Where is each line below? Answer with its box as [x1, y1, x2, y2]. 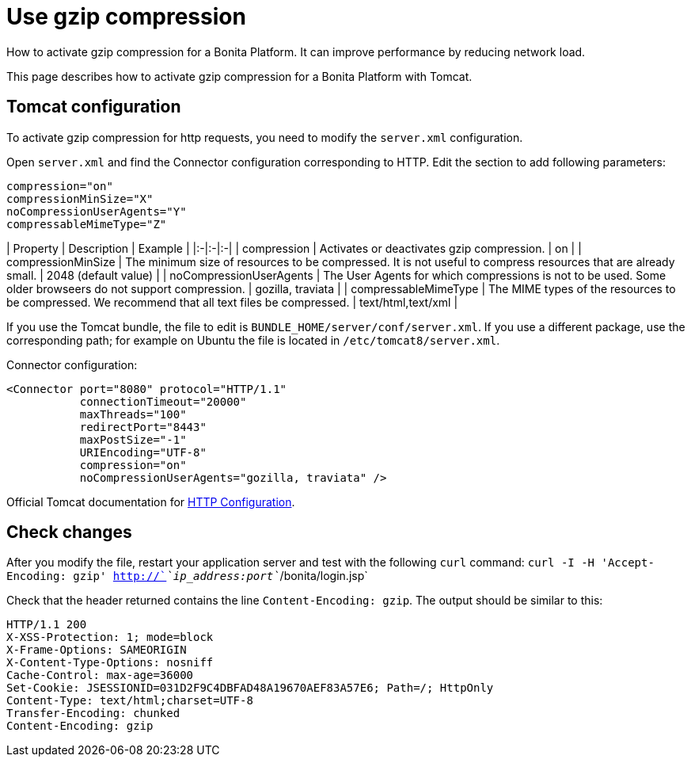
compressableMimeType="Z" [6, 217, 167, 231]
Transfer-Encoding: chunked [6, 707, 180, 720]
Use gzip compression [6, 3, 246, 30]
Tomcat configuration [6, 97, 181, 117]
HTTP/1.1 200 [6, 618, 87, 631]
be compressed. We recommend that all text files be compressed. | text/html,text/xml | [6, 295, 458, 309]
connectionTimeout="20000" [79, 395, 247, 408]
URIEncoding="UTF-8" [79, 445, 207, 459]
